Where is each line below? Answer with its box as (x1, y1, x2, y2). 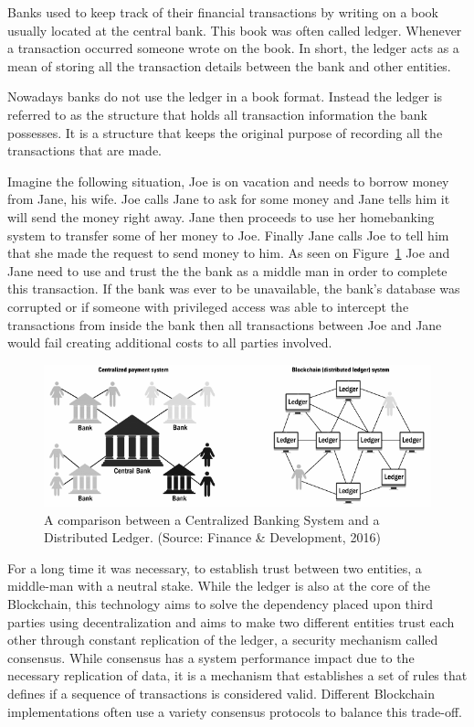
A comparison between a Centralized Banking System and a (44, 509, 380, 529)
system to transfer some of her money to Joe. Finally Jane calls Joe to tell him (7, 225, 449, 244)
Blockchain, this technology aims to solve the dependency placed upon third (7, 593, 433, 613)
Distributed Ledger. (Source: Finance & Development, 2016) (44, 528, 381, 547)
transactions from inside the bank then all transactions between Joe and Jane (7, 315, 442, 334)
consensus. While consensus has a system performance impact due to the (7, 647, 415, 667)
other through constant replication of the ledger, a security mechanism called (7, 630, 438, 649)
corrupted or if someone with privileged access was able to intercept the (7, 296, 409, 315)
